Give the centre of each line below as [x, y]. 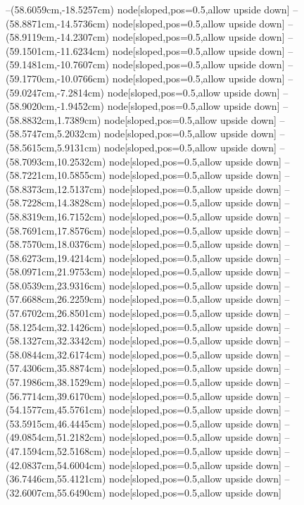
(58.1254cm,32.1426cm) [56, 326]
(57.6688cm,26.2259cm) [56, 299]
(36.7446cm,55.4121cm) [56, 479]
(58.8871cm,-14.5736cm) [57, 23]
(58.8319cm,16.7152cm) [56, 216]
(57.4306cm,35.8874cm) [56, 368]
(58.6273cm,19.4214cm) [56, 257]
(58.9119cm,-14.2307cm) [57, 37]
